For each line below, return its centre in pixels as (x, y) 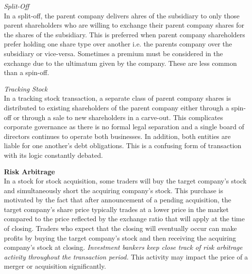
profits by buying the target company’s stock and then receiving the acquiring (120, 237)
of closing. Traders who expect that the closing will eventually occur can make (120, 228)
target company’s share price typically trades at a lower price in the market (116, 209)
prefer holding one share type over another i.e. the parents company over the (118, 44)
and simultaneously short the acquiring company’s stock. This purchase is (114, 190)
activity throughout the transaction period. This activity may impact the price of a (126, 256)
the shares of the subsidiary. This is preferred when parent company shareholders (125, 34)
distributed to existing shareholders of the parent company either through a (117, 107)
